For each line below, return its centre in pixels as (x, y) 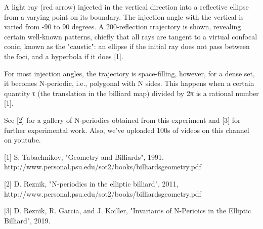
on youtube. (23, 140)
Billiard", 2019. (27, 220)
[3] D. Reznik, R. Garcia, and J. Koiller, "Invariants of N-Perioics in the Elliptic (128, 211)
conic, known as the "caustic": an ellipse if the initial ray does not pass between (127, 46)
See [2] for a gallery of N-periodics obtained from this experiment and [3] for (122, 120)
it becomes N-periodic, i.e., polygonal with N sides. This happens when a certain (129, 83)
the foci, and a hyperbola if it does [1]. (64, 56)
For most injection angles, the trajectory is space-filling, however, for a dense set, (129, 73)
